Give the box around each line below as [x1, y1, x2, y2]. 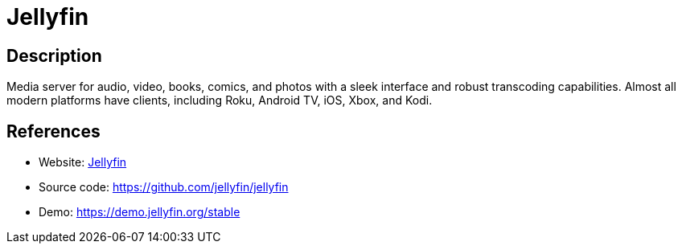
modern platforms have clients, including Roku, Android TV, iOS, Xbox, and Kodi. [6, 93, 433, 108]
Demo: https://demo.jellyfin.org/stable [39, 205, 240, 219]
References [6, 121, 101, 141]
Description [6, 45, 102, 66]
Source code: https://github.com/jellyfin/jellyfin [39, 180, 289, 195]
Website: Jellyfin [39, 155, 127, 170]
